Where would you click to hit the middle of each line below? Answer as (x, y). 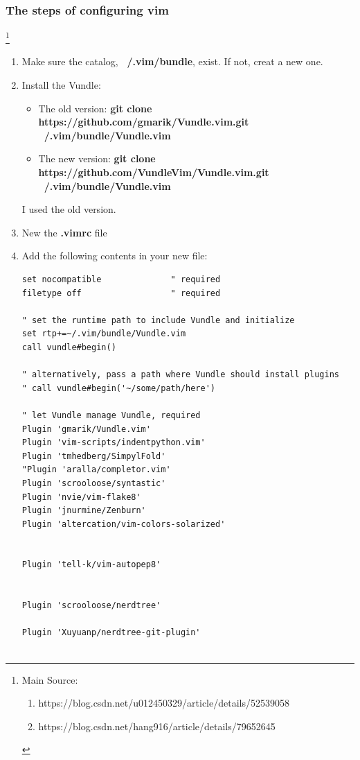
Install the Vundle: (61, 85)
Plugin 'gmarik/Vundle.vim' (86, 429)
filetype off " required (121, 293)
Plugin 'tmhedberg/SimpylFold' (94, 456)
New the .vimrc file (64, 232)
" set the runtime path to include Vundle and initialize (158, 320)
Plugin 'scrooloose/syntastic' (94, 483)
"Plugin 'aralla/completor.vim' (96, 470)
